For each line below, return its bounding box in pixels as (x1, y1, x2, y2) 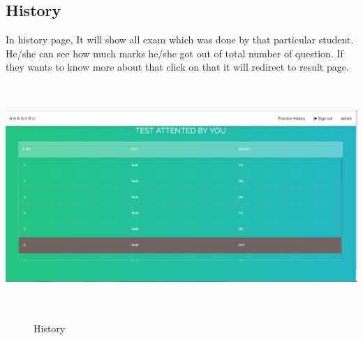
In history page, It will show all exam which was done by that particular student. (6, 32, 354, 47)
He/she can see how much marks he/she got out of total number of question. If (6, 45, 343, 60)
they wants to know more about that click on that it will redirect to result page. (6, 59, 349, 74)
